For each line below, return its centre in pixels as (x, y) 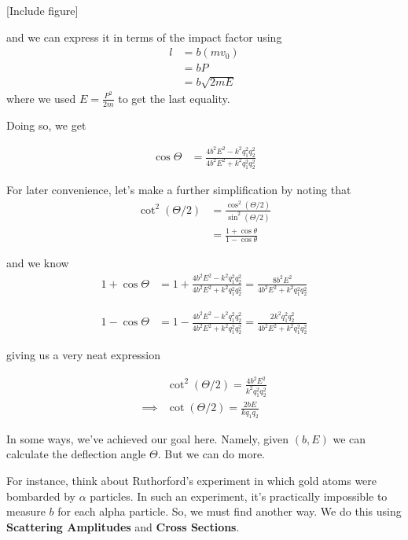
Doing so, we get (46, 125)
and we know (38, 263)
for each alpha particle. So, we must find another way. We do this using (230, 511)
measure (26, 511)
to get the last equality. (174, 98)
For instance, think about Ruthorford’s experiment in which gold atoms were (192, 481)
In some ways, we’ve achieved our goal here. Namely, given (148, 438)
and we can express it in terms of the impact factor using (144, 37)
